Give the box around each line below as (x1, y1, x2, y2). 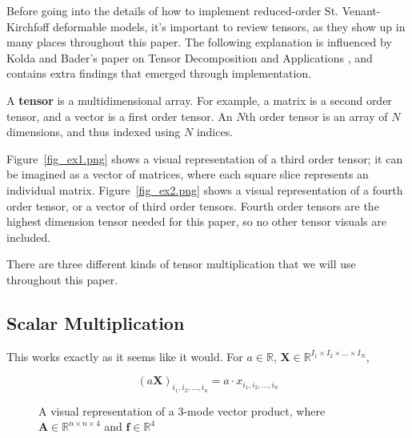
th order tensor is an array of (245, 107, 388, 124)
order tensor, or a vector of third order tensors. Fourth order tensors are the (6, 197, 379, 214)
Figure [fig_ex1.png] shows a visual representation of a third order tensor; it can (6, 150, 403, 167)
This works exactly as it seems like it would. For (6, 348, 243, 364)
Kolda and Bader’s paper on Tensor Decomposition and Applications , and (6, 49, 373, 66)
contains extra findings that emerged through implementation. (6, 65, 312, 82)
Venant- (342, 2, 381, 18)
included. (6, 228, 51, 245)
